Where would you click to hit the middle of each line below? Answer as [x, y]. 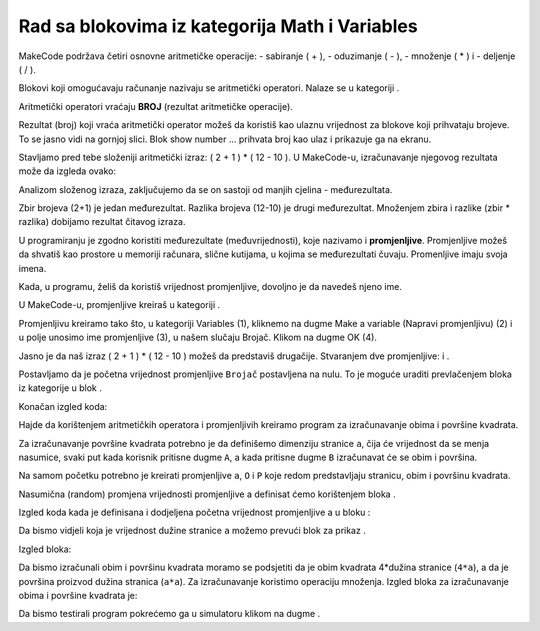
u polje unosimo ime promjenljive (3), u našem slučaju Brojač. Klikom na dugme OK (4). [197, 337]
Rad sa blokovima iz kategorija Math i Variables [218, 26]
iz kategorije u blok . [60, 388]
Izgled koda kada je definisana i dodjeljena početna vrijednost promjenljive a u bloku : [194, 512]
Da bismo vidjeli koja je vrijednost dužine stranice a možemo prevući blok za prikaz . [192, 531]
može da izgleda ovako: [67, 171]
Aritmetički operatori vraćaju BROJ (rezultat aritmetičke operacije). [156, 106]
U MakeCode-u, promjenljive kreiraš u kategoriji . [119, 305]
